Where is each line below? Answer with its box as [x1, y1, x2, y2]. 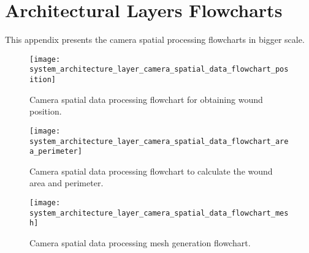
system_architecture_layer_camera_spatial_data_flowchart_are [29, 137, 289, 146]
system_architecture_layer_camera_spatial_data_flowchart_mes [29, 208, 289, 217]
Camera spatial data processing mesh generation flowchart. [29, 236, 251, 249]
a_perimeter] [29, 147, 82, 156]
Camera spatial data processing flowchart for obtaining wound [29, 93, 263, 105]
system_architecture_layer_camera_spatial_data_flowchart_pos [29, 65, 289, 74]
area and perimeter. [29, 176, 104, 189]
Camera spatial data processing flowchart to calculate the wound [29, 164, 273, 177]
